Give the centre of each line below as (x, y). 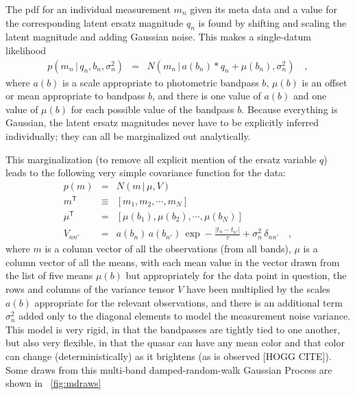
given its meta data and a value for (264, 9)
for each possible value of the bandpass (152, 109)
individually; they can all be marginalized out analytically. (128, 135)
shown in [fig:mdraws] (53, 383)
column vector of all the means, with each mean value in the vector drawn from (173, 262)
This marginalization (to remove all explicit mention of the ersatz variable (161, 159)
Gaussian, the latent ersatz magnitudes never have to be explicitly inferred (162, 122)
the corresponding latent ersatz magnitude (95, 22)
